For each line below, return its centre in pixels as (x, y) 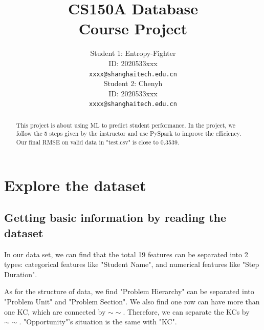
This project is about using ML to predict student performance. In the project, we (126, 125)
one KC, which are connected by (55, 311)
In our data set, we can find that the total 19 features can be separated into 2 (126, 254)
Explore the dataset (75, 185)
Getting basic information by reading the (115, 218)
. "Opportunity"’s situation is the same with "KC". (98, 322)
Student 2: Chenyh (133, 83)
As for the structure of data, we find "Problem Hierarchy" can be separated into (129, 291)
